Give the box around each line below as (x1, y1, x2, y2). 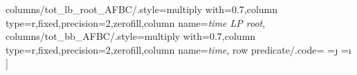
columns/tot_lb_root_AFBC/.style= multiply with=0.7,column (6, 2, 278, 16)
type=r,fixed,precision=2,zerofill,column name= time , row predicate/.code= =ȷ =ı (6, 42, 351, 56)
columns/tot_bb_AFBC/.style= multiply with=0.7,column (6, 29, 256, 43)
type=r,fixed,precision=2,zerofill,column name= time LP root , (6, 15, 266, 30)
